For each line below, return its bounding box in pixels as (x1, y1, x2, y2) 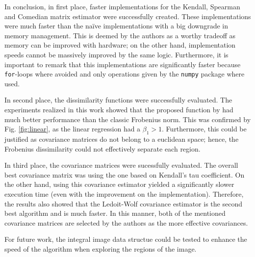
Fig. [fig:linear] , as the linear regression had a (4, 124, 141, 134)
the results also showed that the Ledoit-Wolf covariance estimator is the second (4, 198, 242, 208)
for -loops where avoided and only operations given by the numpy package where (4, 69, 245, 79)
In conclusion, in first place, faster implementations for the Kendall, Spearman (4, 1, 240, 11)
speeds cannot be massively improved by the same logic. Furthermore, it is (4, 49, 229, 59)
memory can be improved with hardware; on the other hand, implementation (4, 40, 236, 50)
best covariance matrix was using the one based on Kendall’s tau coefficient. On (4, 169, 245, 180)
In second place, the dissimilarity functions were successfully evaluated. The (4, 95, 232, 105)
